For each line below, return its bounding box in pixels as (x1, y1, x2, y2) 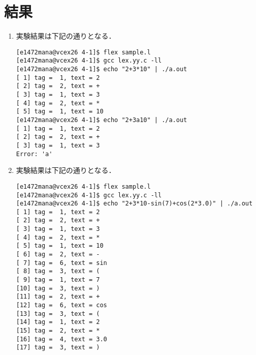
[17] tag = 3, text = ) (16, 344, 100, 351)
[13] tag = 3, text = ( (16, 310, 100, 317)
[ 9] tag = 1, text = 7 (16, 276, 100, 284)
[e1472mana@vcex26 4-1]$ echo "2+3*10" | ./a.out (16, 66, 187, 73)
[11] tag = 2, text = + (16, 293, 100, 301)
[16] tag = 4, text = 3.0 (16, 335, 107, 343)
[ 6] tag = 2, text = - (16, 251, 100, 258)
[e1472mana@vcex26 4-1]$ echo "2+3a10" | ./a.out (16, 116, 187, 124)
